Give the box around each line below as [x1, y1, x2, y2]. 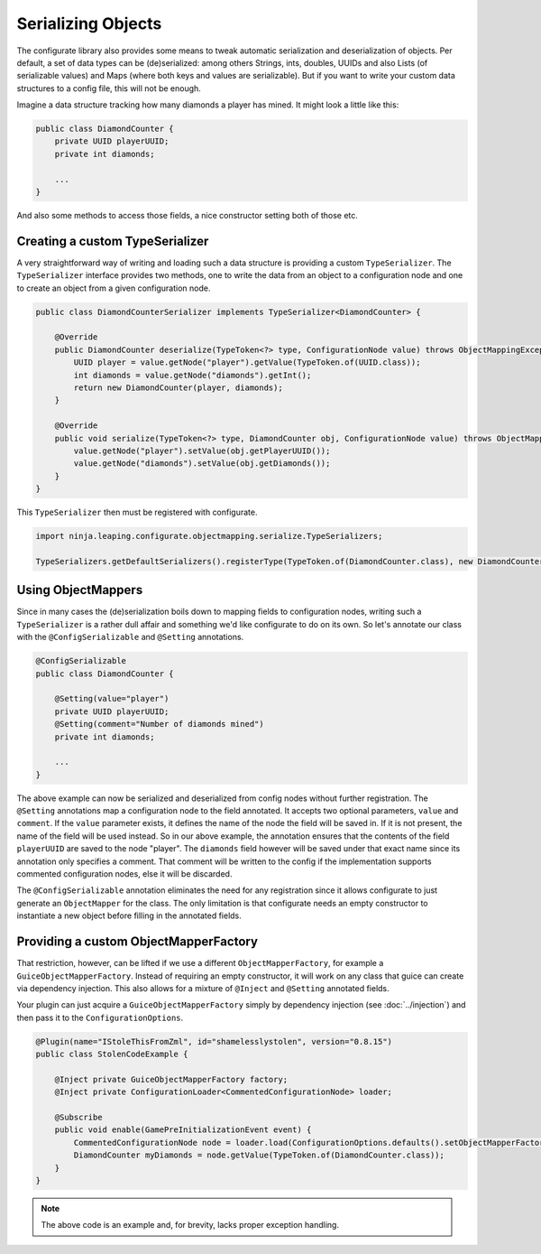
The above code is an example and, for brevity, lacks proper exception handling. [41, 1220, 340, 1231]
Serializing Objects [16, 14, 162, 33]
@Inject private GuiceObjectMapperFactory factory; [54, 1074, 289, 1084]
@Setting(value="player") [54, 693, 170, 704]
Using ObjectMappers [16, 582, 143, 598]
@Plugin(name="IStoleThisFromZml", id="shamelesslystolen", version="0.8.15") [35, 1036, 392, 1046]
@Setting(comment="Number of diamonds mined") [54, 719, 265, 729]
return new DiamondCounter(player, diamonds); [73, 383, 283, 393]
